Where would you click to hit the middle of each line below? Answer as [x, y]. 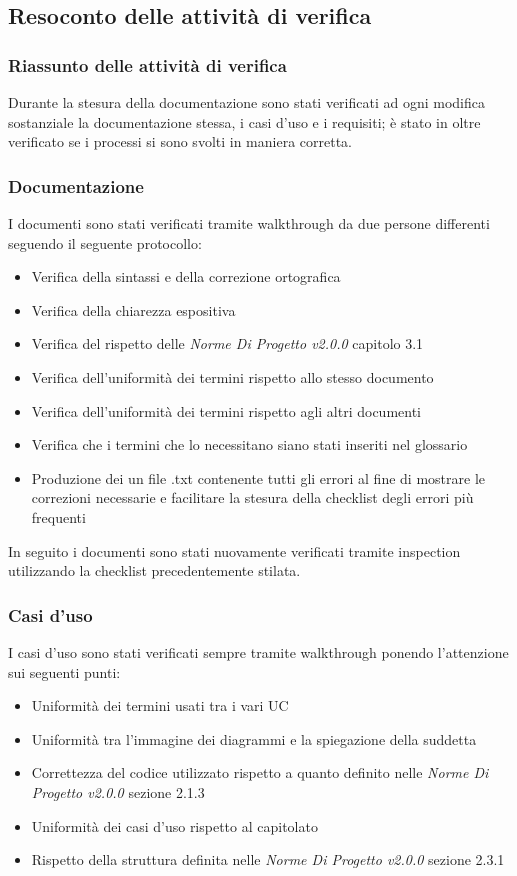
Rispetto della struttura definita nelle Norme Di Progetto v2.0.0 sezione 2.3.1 [268, 859]
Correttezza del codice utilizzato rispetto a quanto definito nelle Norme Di [260, 772]
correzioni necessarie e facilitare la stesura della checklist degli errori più [252, 497]
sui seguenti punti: [64, 671]
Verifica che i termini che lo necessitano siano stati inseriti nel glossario [249, 444]
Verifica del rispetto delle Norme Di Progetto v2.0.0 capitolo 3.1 [227, 343]
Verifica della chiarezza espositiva [133, 309]
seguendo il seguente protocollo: [105, 242]
